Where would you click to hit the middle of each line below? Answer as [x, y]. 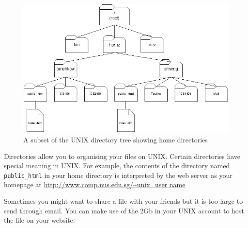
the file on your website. [39, 220]
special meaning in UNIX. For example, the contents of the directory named [117, 166]
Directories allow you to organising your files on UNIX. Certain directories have [122, 156]
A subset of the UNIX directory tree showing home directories [116, 140]
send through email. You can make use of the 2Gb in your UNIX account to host [124, 210]
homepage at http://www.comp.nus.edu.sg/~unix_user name [95, 184]
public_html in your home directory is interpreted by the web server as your [118, 175]
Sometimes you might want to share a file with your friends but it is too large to [124, 201]
